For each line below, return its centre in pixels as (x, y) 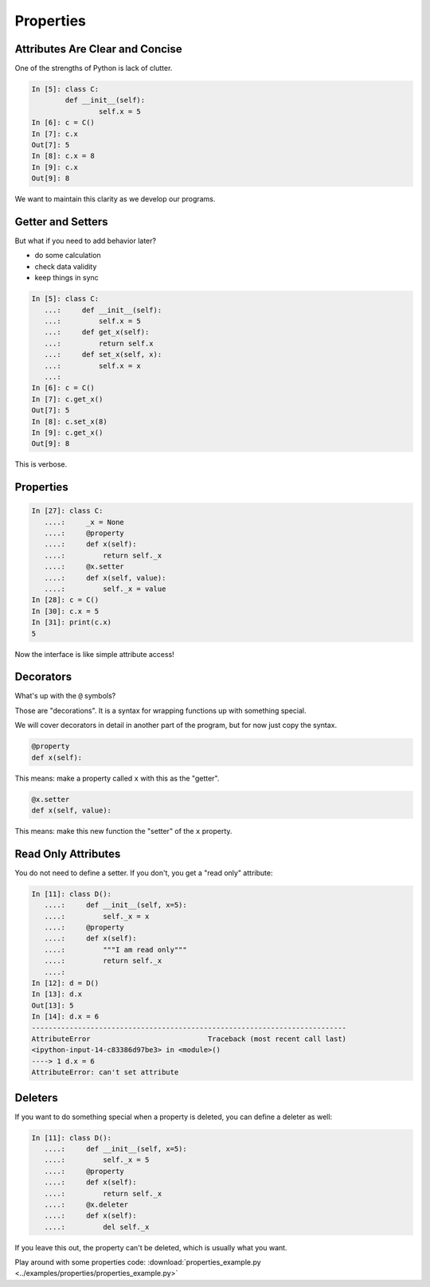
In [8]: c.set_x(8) (69, 421)
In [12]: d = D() (65, 983)
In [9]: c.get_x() (67, 432)
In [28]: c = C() (65, 600)
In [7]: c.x (55, 134)
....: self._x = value (105, 589)
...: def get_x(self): (97, 332)
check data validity (66, 266)
